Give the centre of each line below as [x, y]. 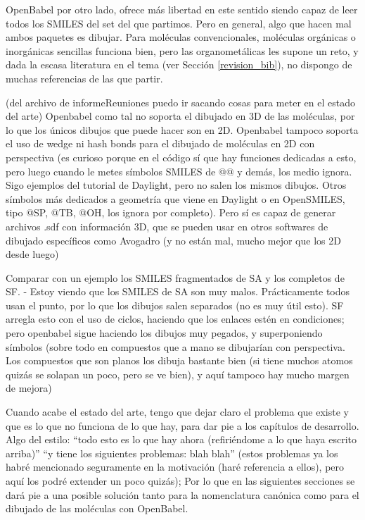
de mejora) [29, 388]
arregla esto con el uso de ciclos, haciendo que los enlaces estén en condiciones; [175, 319]
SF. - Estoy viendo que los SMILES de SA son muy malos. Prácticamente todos [178, 291]
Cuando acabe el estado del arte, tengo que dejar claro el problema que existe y [177, 412]
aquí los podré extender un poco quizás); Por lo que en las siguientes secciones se [180, 481]
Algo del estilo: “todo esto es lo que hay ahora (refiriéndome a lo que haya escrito [181, 439]
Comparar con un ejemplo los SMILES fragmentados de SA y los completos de [175, 277]
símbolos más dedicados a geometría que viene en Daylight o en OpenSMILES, [175, 198]
